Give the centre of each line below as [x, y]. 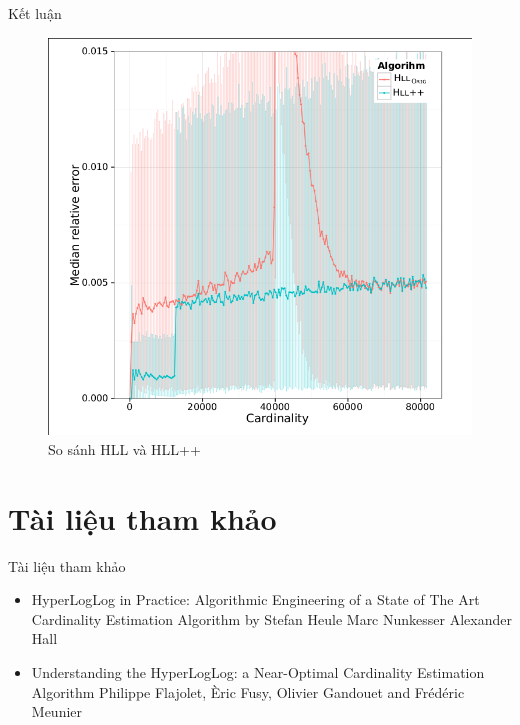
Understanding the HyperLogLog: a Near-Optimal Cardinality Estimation [258, 672]
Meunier [57, 711]
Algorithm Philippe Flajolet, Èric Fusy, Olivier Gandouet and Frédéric [248, 691]
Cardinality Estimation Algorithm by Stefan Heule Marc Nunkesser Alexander [271, 618]
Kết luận [35, 13]
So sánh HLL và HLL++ [124, 448]
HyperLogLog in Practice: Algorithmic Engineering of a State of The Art [255, 599]
